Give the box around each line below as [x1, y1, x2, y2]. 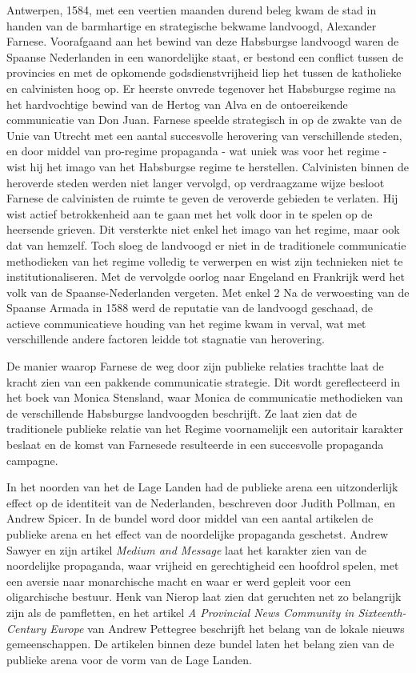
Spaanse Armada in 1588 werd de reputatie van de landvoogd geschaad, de [6, 299, 373, 316]
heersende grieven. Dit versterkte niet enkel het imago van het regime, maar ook [6, 221, 400, 238]
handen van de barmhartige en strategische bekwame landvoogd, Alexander [6, 17, 377, 34]
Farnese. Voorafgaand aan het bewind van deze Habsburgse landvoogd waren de [6, 33, 399, 50]
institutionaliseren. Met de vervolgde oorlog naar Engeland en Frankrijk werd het [6, 268, 405, 285]
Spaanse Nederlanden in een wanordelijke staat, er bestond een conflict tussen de [6, 48, 403, 65]
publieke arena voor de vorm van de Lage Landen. [6, 651, 252, 667]
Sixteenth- [358, 603, 406, 620]
